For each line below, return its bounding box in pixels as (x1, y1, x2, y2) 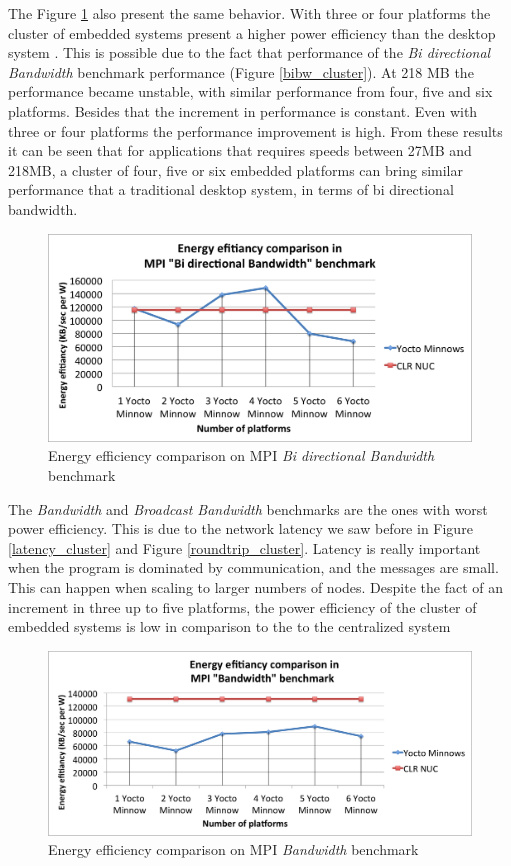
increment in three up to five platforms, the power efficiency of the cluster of (8, 596, 477, 617)
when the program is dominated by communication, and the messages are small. (8, 557, 499, 578)
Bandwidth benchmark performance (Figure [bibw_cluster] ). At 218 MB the (8, 61, 474, 82)
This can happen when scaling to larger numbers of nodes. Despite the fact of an (8, 576, 503, 597)
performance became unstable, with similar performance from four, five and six (8, 81, 493, 102)
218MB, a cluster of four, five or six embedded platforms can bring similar (8, 159, 463, 180)
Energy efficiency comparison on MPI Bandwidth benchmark (48, 839, 419, 860)
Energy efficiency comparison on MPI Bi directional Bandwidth (48, 445, 435, 466)
